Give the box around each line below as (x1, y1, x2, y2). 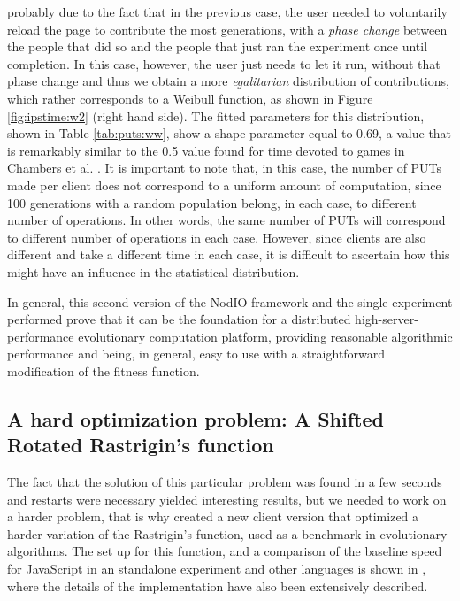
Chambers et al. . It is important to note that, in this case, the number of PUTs (7, 158, 442, 177)
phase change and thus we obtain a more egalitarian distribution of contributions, (7, 72, 449, 90)
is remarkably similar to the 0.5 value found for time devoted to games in (7, 141, 405, 159)
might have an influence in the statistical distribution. (7, 262, 300, 281)
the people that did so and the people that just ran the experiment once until (7, 37, 428, 56)
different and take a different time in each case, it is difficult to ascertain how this (7, 245, 450, 264)
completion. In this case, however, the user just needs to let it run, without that (7, 54, 441, 73)
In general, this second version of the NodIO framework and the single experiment (7, 292, 453, 311)
